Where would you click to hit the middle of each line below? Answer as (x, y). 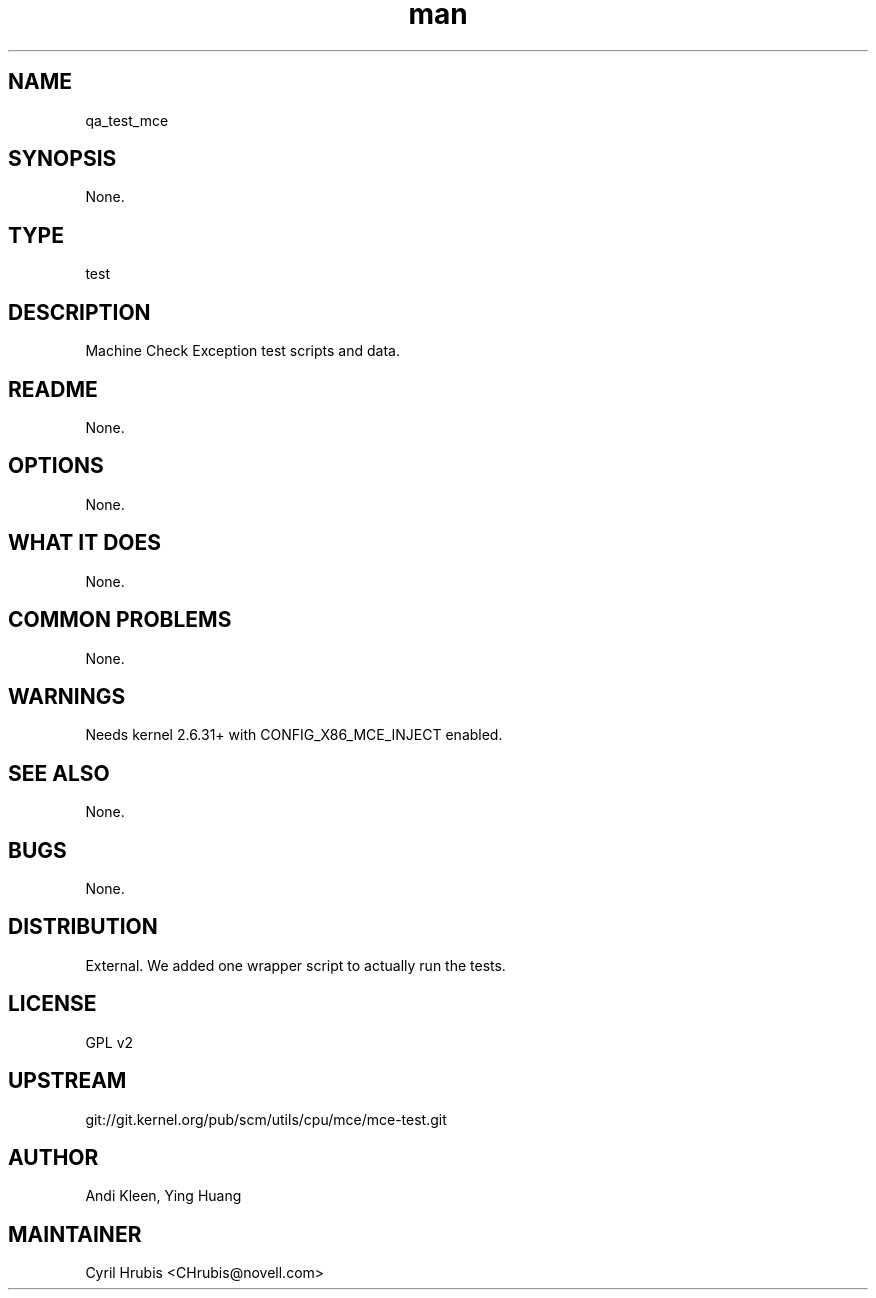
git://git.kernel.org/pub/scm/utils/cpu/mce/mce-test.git (266, 1119)
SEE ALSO (59, 773)
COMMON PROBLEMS (120, 620)
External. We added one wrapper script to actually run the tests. (295, 965)
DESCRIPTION (79, 312)
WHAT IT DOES (85, 543)
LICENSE (52, 1004)
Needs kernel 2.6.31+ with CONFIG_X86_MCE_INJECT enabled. (294, 735)
